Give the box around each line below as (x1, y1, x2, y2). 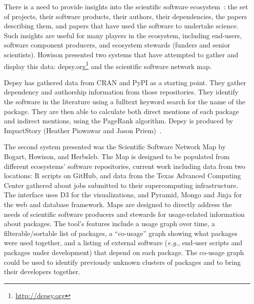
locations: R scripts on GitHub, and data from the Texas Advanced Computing (4, 170, 241, 181)
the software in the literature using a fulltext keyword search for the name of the (4, 96, 246, 106)
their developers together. (4, 266, 81, 277)
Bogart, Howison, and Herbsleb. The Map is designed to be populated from (4, 151, 230, 161)
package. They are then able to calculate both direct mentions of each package (4, 106, 239, 116)
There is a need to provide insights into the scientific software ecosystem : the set (4, 1, 248, 11)
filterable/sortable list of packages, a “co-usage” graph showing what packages (4, 228, 238, 238)
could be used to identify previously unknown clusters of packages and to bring (4, 257, 241, 267)
